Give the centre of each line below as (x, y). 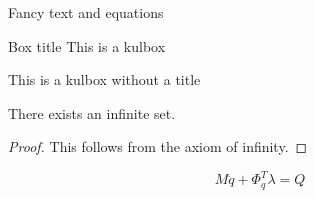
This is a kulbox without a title (104, 79)
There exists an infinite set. (92, 112)
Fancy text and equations (86, 12)
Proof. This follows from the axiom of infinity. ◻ (158, 146)
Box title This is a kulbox (87, 45)
